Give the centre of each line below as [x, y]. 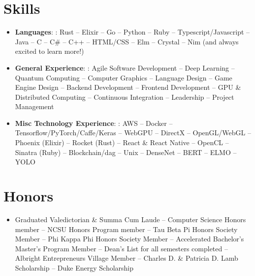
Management [34, 106]
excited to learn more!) [49, 51]
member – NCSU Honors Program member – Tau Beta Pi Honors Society [126, 229]
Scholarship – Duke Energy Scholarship [74, 267]
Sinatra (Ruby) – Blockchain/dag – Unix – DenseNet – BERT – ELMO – [126, 152]
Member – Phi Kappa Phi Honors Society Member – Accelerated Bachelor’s [129, 239]
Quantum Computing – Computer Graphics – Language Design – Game [124, 77]
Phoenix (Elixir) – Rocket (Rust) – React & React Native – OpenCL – [122, 142]
